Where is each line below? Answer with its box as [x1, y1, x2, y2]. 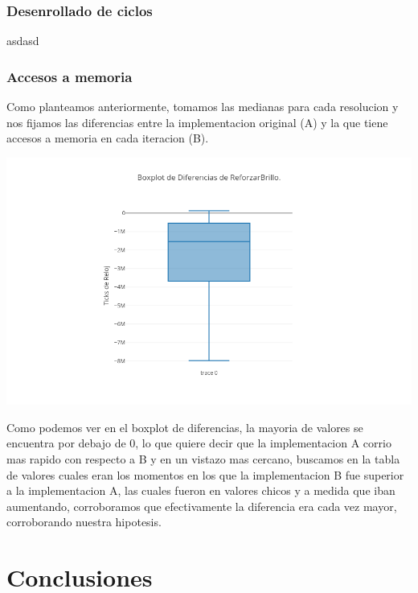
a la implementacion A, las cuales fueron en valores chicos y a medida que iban [6, 482, 395, 499]
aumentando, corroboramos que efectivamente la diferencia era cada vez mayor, [6, 497, 397, 514]
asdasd [6, 32, 39, 49]
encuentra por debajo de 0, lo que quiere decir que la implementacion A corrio [6, 434, 391, 451]
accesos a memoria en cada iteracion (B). [6, 130, 209, 146]
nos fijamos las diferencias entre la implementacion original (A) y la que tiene [6, 113, 388, 130]
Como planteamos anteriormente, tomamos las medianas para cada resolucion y [6, 98, 399, 115]
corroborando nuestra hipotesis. [6, 513, 162, 530]
